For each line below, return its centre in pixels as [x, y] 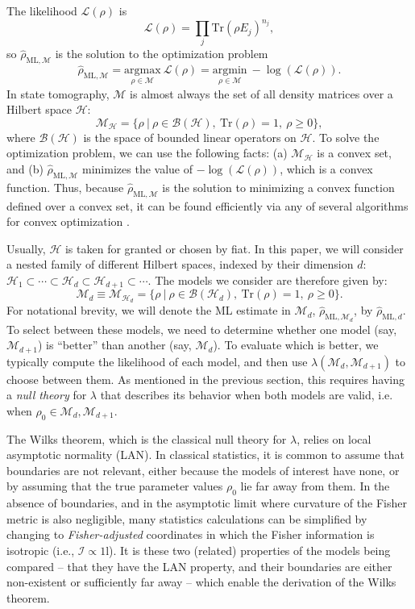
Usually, [26, 248]
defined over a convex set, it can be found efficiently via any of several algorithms [207, 205]
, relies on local [334, 438]
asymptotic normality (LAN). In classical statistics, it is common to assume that [205, 455]
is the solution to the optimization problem [162, 54]
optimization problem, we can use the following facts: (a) [147, 153]
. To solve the [346, 137]
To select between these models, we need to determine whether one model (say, [202, 329]
